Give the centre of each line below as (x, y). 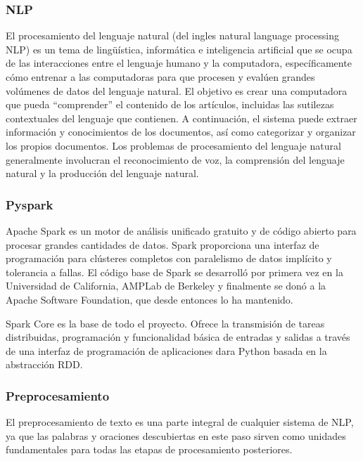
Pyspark (30, 204)
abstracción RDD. (44, 364)
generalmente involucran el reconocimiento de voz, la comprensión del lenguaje (175, 159)
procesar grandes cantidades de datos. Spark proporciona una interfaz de (163, 244)
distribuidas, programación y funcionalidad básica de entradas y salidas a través (178, 337)
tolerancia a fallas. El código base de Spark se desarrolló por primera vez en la (174, 272)
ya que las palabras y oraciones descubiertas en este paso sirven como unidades (176, 435)
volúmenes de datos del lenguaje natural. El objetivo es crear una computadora (177, 90)
